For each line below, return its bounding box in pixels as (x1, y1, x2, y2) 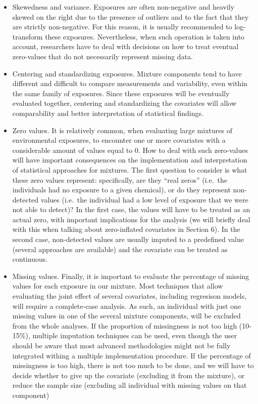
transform (12, 31, 43, 42)
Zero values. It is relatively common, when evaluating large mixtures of (12, 125, 232, 135)
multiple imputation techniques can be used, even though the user (32, 330, 237, 341)
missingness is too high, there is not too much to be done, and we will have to (12, 360, 254, 371)
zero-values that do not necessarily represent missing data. (12, 51, 193, 61)
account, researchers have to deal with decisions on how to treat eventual (12, 41, 239, 52)
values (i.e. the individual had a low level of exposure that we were (40, 194, 248, 205)
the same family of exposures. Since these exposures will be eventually (12, 88, 230, 98)
